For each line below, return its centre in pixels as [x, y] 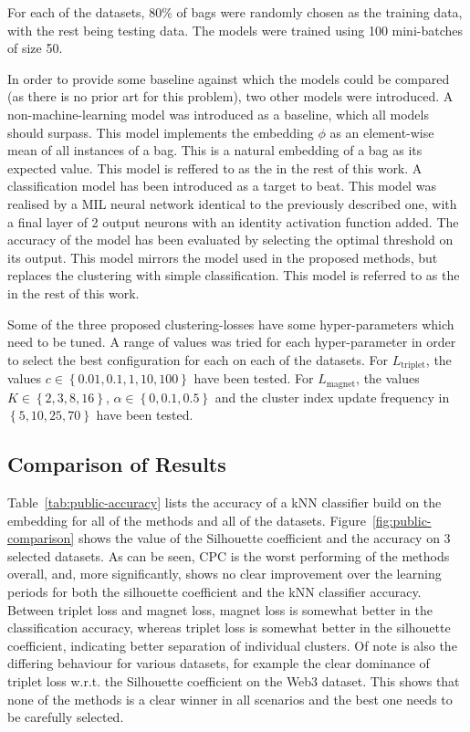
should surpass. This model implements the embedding [161, 132]
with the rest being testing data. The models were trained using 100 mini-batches [235, 30]
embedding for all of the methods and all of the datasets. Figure [187, 520]
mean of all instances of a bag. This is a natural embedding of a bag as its [215, 150]
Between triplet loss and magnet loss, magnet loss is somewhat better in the [220, 609]
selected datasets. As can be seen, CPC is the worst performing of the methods [229, 555]
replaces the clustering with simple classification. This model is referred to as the [234, 275]
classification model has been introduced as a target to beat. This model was [222, 186]
